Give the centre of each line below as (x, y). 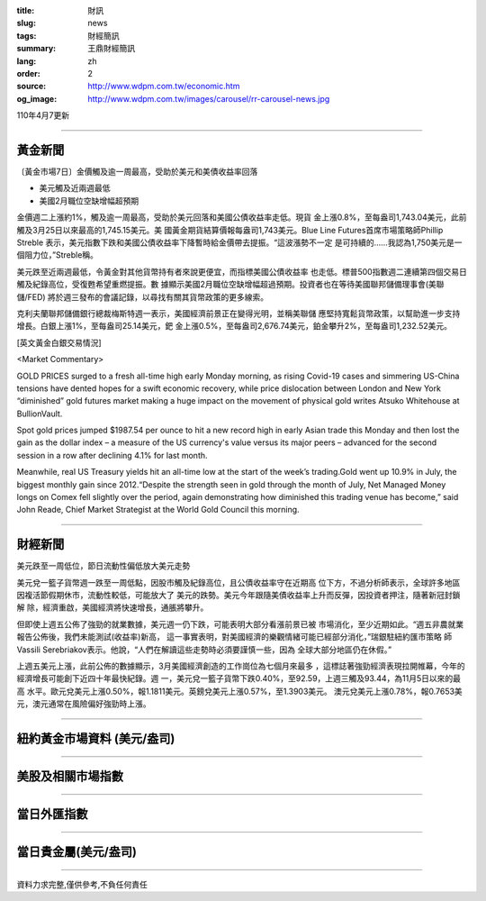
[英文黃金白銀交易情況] (59, 342)
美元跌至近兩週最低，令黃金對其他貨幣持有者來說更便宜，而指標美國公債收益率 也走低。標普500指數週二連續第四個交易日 (242, 271)
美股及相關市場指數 (70, 776)
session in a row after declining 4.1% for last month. (112, 455)
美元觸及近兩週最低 (75, 188)
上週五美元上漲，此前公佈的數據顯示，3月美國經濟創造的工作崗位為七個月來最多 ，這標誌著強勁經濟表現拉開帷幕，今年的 (241, 666)
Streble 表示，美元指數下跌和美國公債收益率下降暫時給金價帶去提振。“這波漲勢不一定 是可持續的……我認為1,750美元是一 (239, 242)
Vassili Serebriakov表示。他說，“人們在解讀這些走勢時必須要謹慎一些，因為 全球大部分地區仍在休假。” (204, 650)
